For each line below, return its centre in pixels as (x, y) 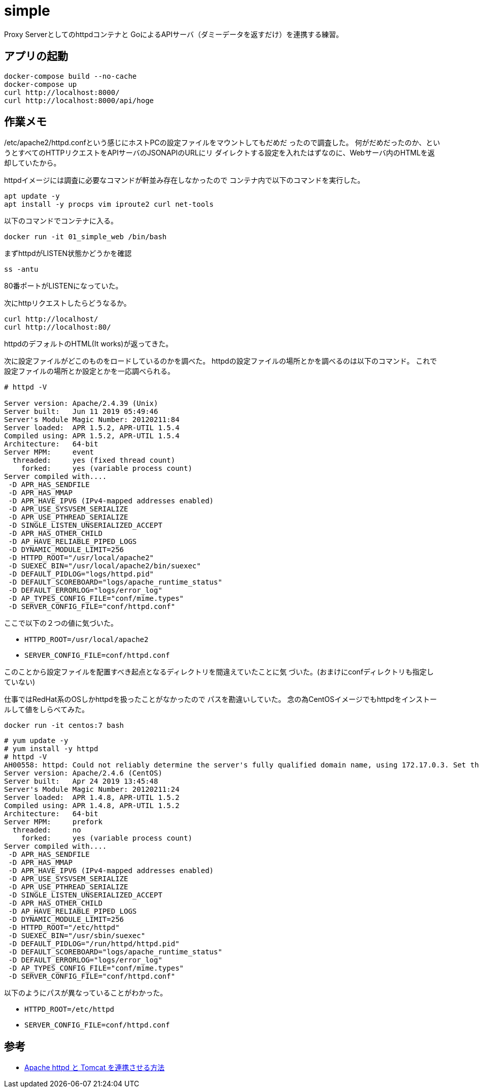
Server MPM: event (49, 452)
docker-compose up (41, 84)
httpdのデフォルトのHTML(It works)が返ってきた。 (89, 344)
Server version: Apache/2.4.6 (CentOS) (83, 773)
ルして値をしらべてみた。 (47, 710)
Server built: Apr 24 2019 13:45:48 (81, 781)
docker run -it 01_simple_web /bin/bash (85, 237)
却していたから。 (32, 163)
